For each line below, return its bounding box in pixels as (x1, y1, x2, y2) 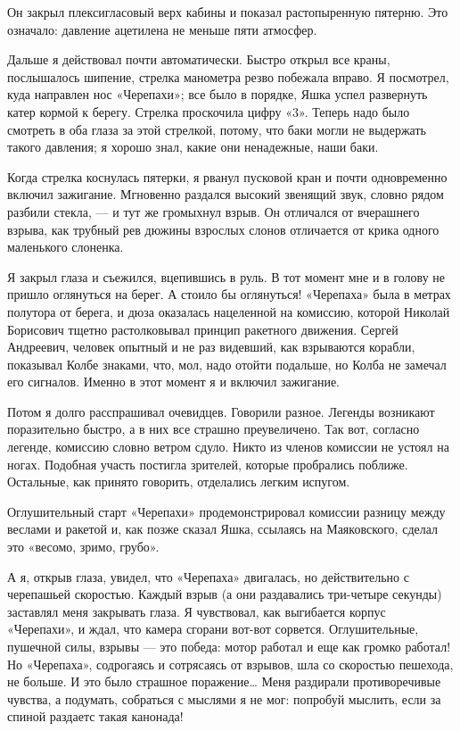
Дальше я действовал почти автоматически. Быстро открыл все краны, (7, 50, 390, 69)
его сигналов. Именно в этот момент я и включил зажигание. (7, 372, 340, 391)
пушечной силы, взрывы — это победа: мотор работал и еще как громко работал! (7, 637, 451, 655)
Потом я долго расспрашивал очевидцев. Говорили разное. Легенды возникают (7, 402, 435, 420)
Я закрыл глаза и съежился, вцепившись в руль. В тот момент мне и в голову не (7, 267, 446, 286)
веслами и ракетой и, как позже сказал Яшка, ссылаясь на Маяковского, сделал (7, 519, 439, 538)
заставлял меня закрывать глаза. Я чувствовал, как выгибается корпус (7, 602, 386, 620)
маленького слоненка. (7, 237, 124, 256)
